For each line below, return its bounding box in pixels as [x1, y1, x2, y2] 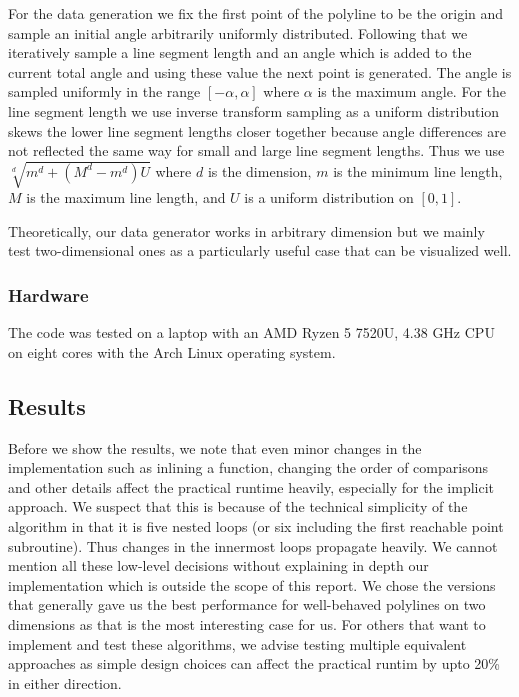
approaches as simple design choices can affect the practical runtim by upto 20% [8, 653, 500, 674]
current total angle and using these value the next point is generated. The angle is [8, 61, 512, 82]
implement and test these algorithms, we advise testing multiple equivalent [8, 633, 467, 654]
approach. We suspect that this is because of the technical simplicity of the [8, 496, 468, 517]
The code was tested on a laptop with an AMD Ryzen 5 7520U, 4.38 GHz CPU [8, 322, 495, 343]
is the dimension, [207, 160, 312, 181]
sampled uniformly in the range [8, 81, 201, 102]
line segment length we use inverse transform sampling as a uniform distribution [8, 100, 500, 121]
